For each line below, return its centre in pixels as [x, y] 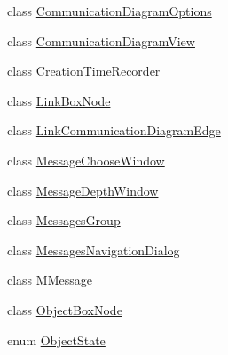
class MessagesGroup [64, 220]
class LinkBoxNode [59, 100]
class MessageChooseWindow [86, 160]
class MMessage [50, 280]
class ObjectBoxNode [65, 309]
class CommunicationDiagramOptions [110, 11]
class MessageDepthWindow [83, 190]
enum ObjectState [56, 339]
